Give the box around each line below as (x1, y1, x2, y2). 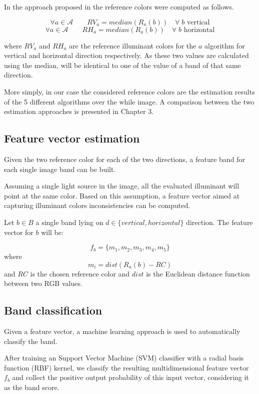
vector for (4, 226, 33, 237)
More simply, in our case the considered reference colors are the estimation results (4, 86, 255, 96)
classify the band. (4, 335, 57, 346)
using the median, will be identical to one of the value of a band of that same (4, 59, 241, 70)
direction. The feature (186, 216, 253, 227)
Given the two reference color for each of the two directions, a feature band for (4, 153, 245, 164)
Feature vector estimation (4, 130, 140, 146)
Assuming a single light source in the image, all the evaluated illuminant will (4, 180, 239, 191)
